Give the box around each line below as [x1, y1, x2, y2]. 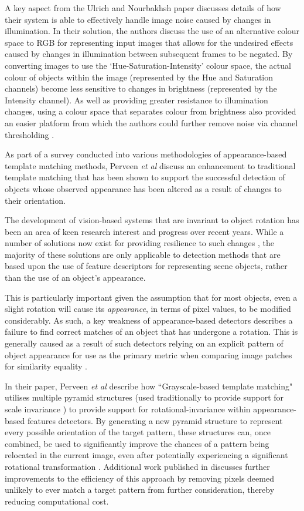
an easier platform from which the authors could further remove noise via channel [5, 116, 298, 129]
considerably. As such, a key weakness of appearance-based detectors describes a [5, 314, 293, 326]
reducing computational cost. [5, 495, 109, 507]
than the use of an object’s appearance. [5, 271, 146, 284]
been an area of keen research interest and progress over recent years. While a [5, 225, 284, 237]
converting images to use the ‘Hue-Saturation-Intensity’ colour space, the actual [5, 59, 291, 71]
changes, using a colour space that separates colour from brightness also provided [5, 105, 296, 117]
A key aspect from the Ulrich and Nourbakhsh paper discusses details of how [5, 2, 281, 14]
